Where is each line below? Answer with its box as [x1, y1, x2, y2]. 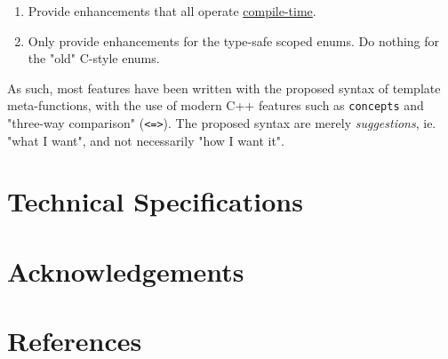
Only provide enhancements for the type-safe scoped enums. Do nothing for [28, 31, 440, 50]
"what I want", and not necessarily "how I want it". [7, 131, 285, 149]
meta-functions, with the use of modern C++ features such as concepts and [7, 96, 424, 115]
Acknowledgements [7, 252, 244, 289]
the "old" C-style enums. [28, 49, 160, 68]
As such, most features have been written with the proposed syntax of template [7, 78, 441, 97]
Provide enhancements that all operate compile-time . [28, 2, 316, 20]
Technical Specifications [7, 183, 303, 219]
